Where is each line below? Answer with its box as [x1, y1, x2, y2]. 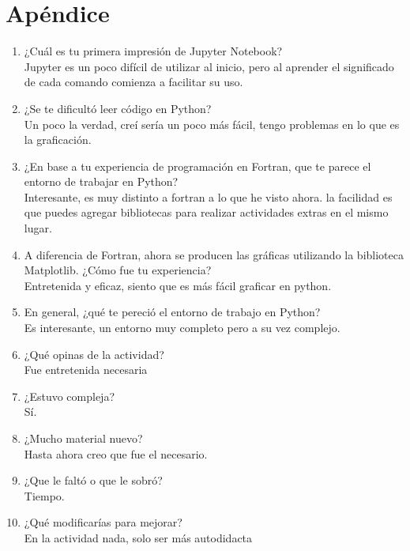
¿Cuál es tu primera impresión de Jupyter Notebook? [24, 43, 283, 59]
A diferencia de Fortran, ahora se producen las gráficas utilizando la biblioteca [24, 246, 404, 262]
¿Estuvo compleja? [24, 387, 115, 404]
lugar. [24, 220, 52, 236]
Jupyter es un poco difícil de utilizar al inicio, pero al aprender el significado [24, 58, 394, 74]
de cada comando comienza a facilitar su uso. [24, 74, 243, 90]
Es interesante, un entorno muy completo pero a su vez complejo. [24, 319, 340, 336]
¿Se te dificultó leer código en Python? [24, 100, 212, 116]
